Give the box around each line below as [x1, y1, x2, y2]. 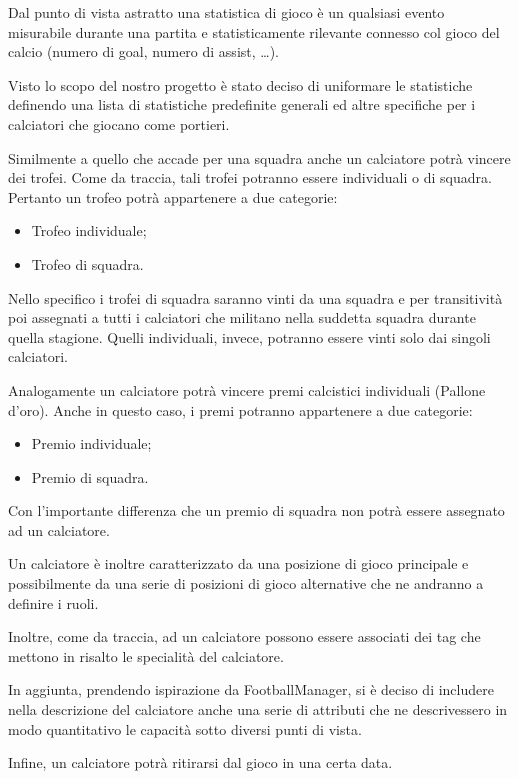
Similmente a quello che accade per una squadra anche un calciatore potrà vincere [8, 147, 511, 168]
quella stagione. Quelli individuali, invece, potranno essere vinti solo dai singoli [8, 326, 491, 347]
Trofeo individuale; [31, 220, 147, 241]
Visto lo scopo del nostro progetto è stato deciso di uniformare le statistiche [8, 74, 473, 95]
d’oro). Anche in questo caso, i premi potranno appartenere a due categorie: [8, 399, 473, 420]
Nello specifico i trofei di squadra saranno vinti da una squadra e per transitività [8, 287, 503, 308]
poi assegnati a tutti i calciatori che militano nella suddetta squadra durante [8, 307, 476, 328]
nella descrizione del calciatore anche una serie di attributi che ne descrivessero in [8, 699, 508, 720]
